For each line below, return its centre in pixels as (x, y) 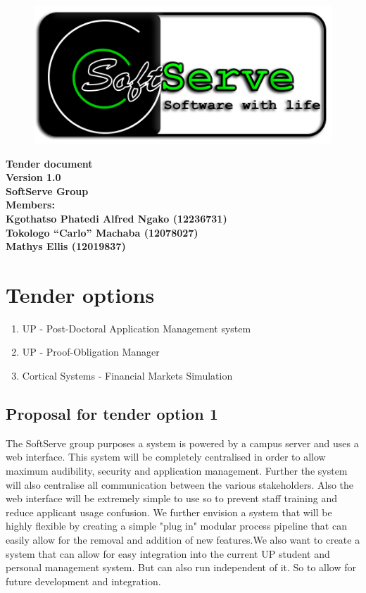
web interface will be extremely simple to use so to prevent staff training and (171, 498)
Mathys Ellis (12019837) (66, 246)
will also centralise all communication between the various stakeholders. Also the (180, 484)
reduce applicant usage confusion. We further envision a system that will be (169, 512)
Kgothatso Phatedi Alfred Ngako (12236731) (116, 218)
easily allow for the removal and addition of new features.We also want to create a (183, 540)
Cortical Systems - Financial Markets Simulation (127, 376)
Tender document (49, 163)
